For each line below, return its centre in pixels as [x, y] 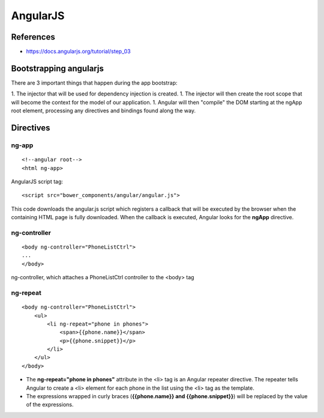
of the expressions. [50, 405]
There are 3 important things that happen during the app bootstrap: [94, 83]
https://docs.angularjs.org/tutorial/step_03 [79, 52]
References [33, 37]
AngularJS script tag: [37, 181]
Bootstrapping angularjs [58, 68]
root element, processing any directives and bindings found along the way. [103, 111]
